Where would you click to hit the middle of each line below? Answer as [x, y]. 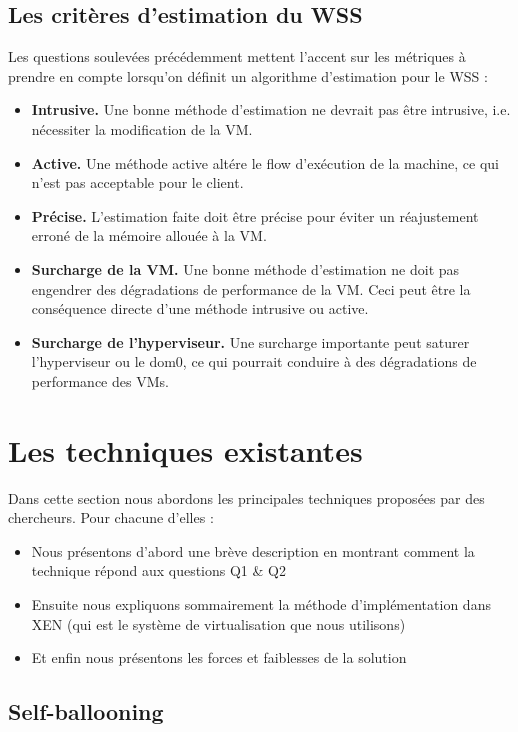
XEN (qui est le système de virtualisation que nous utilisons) [218, 623]
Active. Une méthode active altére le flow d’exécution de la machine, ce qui [265, 162]
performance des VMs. [100, 380]
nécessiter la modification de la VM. [142, 128]
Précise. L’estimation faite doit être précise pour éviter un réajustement [255, 215]
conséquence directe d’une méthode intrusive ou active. [200, 308]
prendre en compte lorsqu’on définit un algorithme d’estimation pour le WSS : [248, 75]
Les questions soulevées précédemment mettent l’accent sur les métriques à [237, 56]
